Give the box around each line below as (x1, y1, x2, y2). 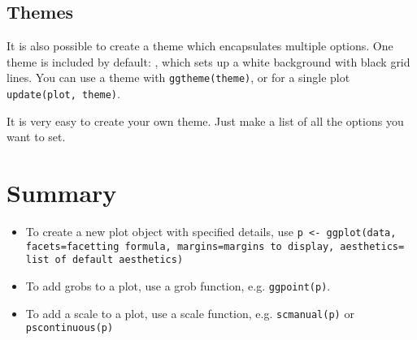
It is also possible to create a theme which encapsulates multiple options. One (7, 37, 393, 54)
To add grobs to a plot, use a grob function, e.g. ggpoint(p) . (25, 277, 331, 294)
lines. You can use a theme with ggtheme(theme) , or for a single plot (7, 69, 350, 86)
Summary (7, 176, 117, 209)
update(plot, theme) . (7, 85, 120, 102)
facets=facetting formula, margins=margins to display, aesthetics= (25, 240, 405, 252)
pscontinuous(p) (25, 322, 114, 334)
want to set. (7, 128, 66, 145)
